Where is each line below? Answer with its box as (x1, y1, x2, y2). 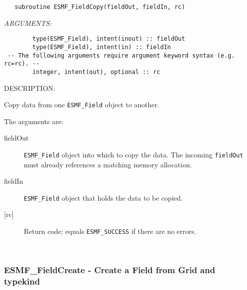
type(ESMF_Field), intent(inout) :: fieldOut (32, 35, 185, 43)
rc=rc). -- (4, 60, 40, 68)
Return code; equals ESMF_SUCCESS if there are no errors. (24, 226, 196, 236)
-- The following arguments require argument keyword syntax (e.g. (7, 52, 235, 59)
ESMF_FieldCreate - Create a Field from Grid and (4, 264, 215, 276)
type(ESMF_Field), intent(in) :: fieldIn (32, 43, 171, 51)
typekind (4, 275, 40, 288)
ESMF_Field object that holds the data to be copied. (24, 192, 183, 203)
